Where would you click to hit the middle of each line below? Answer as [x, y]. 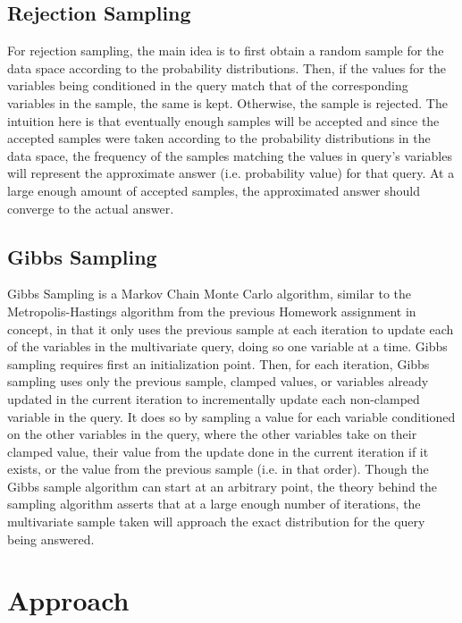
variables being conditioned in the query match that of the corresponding [208, 85]
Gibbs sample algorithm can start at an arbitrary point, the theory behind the [222, 486]
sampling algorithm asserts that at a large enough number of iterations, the [214, 504]
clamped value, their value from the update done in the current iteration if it [218, 451]
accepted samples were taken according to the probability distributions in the [219, 138]
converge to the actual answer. [91, 208]
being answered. [51, 539]
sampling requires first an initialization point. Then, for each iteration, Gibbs [218, 363]
